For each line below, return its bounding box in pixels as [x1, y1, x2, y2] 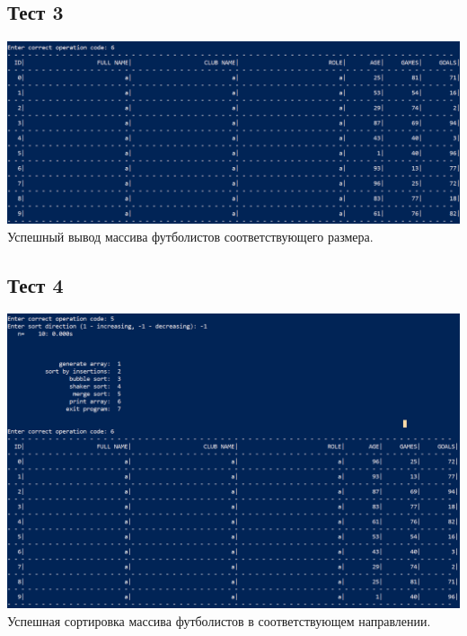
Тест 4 [7, 270, 64, 298]
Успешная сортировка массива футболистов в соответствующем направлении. [7, 611, 431, 630]
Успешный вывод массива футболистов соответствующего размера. [7, 226, 374, 245]
